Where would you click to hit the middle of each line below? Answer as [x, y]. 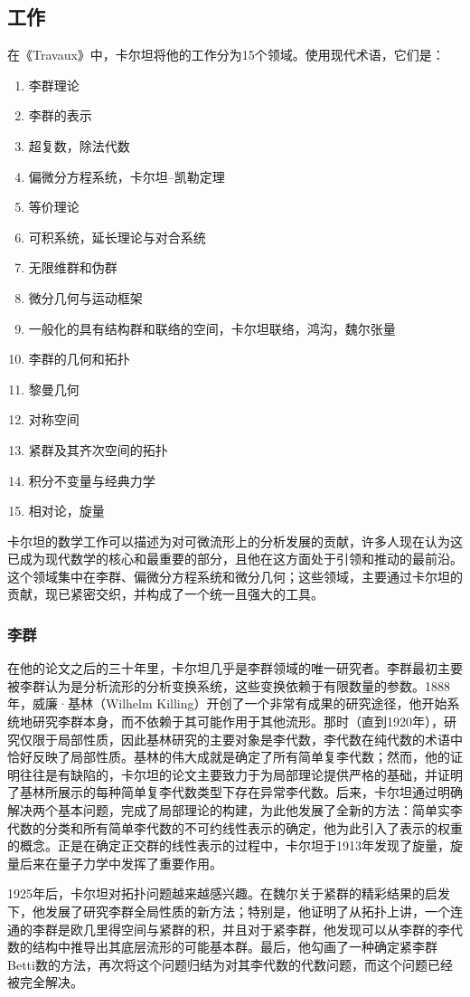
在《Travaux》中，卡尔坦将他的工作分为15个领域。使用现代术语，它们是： [226, 55]
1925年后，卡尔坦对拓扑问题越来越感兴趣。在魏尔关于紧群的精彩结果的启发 [229, 893]
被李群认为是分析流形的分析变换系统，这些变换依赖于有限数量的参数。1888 [229, 685]
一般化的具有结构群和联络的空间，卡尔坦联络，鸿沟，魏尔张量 [212, 328]
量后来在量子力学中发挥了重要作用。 [115, 863]
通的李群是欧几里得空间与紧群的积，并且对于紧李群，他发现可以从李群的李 [229, 929]
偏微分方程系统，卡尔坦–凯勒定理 [127, 176]
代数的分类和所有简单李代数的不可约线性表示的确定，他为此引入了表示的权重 [235, 827]
